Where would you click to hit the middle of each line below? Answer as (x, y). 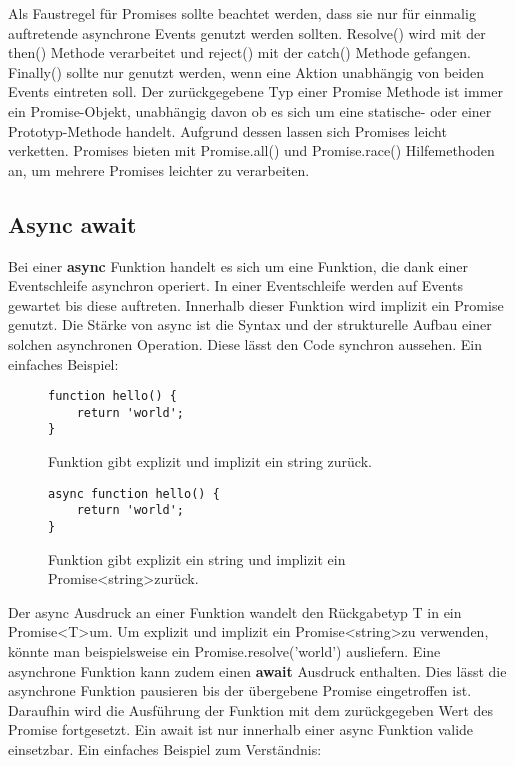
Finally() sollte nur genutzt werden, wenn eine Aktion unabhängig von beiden (246, 71)
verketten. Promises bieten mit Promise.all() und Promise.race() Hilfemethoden (251, 150)
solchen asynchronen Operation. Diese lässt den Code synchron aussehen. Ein (245, 343)
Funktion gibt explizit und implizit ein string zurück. (210, 461)
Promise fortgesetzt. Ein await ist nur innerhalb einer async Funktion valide (241, 729)
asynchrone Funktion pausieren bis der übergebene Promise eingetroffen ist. (240, 690)
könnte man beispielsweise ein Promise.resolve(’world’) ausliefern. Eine (224, 651)
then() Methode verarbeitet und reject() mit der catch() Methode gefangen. (239, 52)
